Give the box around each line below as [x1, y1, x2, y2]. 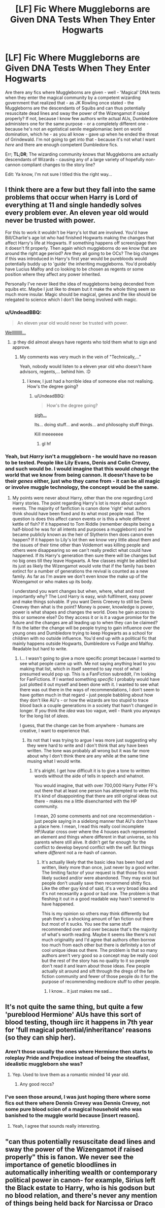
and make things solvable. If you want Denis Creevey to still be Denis [12, 599, 153, 604]
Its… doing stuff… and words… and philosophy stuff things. [34, 422, 154, 428]
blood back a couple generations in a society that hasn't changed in [19, 703, 158, 708]
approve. [12, 344, 31, 350]
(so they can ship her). [5, 1033, 76, 1041]
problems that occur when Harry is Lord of [5, 193, 138, 201]
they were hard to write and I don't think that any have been [27, 742, 148, 748]
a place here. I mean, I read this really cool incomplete [34, 824, 144, 830]
